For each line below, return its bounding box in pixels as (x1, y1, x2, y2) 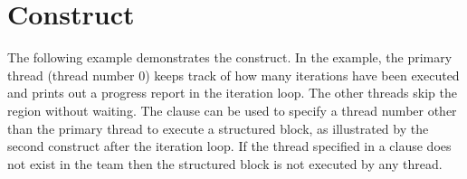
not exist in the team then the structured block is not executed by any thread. (7, 154, 443, 173)
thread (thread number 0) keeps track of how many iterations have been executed (7, 65, 460, 84)
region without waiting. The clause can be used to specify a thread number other (7, 100, 457, 119)
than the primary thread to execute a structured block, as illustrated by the (7, 118, 429, 137)
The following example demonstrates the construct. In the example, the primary (7, 48, 453, 67)
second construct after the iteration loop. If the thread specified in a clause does (7, 137, 452, 155)
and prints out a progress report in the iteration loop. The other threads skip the (7, 83, 457, 102)
